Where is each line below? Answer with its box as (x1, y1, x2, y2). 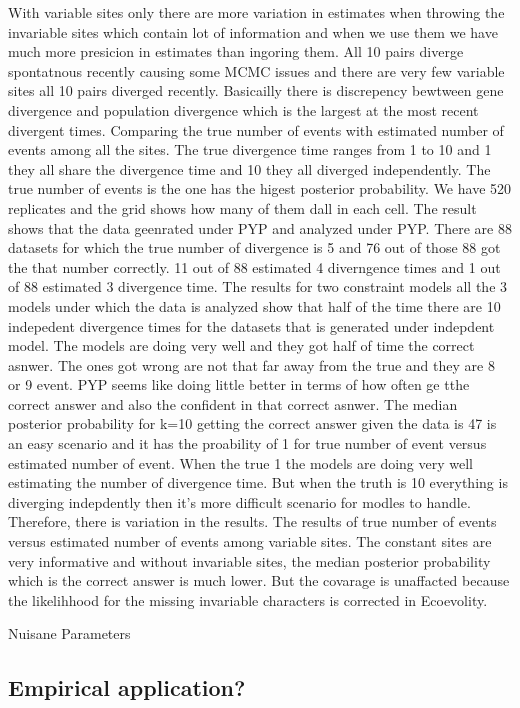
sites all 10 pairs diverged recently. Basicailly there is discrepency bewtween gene (8, 80, 504, 101)
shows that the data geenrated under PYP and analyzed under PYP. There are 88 (8, 217, 512, 238)
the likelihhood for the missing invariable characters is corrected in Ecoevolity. (8, 589, 488, 610)
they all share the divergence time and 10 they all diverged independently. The (8, 158, 491, 179)
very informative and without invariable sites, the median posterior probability (8, 550, 491, 571)
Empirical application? (8, 672, 246, 703)
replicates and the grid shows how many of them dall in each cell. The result (8, 197, 477, 218)
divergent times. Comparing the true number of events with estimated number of (8, 119, 504, 140)
